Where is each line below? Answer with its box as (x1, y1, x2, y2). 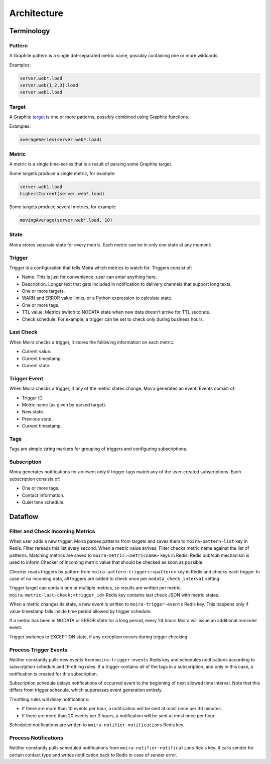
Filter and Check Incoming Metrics (9, 528, 95, 535)
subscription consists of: (9, 476, 60, 482)
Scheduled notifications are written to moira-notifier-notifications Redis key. (9, 722, 185, 728)
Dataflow (9, 512, 39, 521)
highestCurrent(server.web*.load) (20, 191, 105, 197)
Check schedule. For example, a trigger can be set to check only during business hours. (22, 316, 204, 322)
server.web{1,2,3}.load (20, 82, 79, 88)
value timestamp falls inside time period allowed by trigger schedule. (9, 608, 152, 614)
